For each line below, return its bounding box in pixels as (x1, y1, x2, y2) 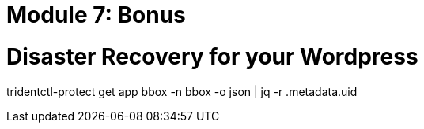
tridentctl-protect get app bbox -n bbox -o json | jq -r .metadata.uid (6, 84, 358, 98)
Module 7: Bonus (6, 2, 186, 28)
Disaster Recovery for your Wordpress (6, 42, 418, 70)
